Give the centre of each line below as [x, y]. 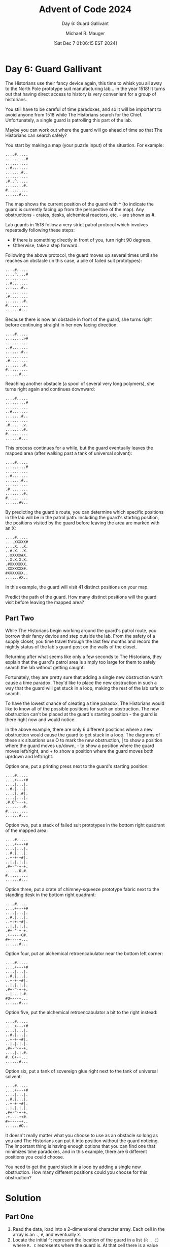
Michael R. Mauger [85, 33]
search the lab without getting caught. [45, 667]
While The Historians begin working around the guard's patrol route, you [81, 630]
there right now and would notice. [41, 719]
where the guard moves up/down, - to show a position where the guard [80, 746]
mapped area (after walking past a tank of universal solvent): [69, 453]
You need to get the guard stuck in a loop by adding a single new [73, 1167]
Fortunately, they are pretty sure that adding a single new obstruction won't [84, 677]
